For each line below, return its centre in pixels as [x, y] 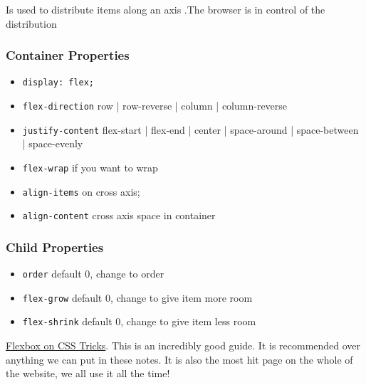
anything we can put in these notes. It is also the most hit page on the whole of [179, 359]
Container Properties [68, 55]
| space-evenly [53, 143]
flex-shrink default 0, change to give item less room [139, 321]
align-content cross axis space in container [119, 215]
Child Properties [55, 247]
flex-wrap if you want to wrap [90, 167]
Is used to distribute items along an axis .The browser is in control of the [166, 9]
